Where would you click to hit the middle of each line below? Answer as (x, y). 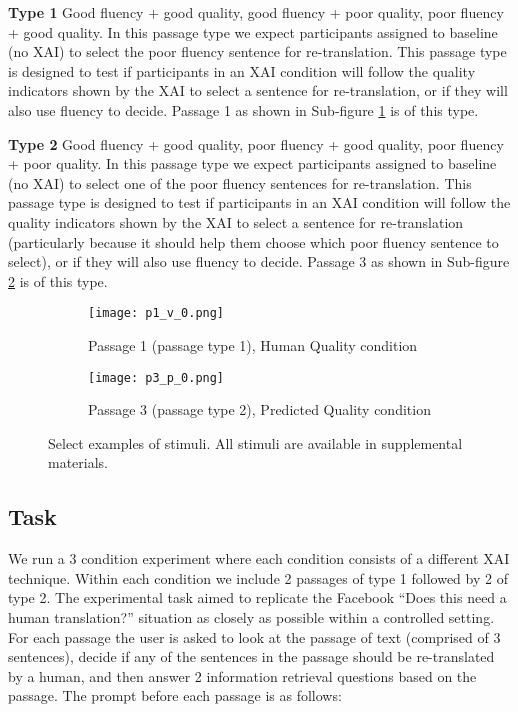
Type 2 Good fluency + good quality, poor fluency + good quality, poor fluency (256, 143)
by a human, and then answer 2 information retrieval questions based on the (242, 675)
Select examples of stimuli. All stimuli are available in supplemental (255, 442)
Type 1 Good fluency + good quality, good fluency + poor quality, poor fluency (256, 12)
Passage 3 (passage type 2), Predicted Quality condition (259, 409)
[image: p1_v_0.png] (156, 313)
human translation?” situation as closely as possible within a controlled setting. (251, 616)
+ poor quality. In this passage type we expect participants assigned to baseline (252, 163)
